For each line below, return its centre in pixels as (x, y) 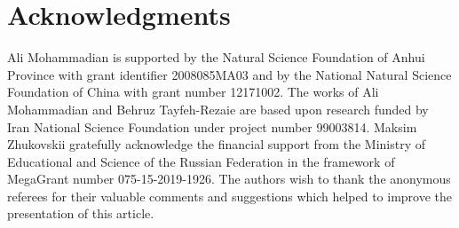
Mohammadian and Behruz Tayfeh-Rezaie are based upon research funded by (218, 109)
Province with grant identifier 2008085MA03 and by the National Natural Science (229, 74)
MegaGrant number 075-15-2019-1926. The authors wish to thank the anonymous (229, 179)
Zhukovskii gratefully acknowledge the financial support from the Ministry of (217, 144)
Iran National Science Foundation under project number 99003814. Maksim (212, 126)
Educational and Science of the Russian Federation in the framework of (201, 161)
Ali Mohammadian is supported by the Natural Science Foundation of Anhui (216, 57)
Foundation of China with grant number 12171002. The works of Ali (193, 92)
